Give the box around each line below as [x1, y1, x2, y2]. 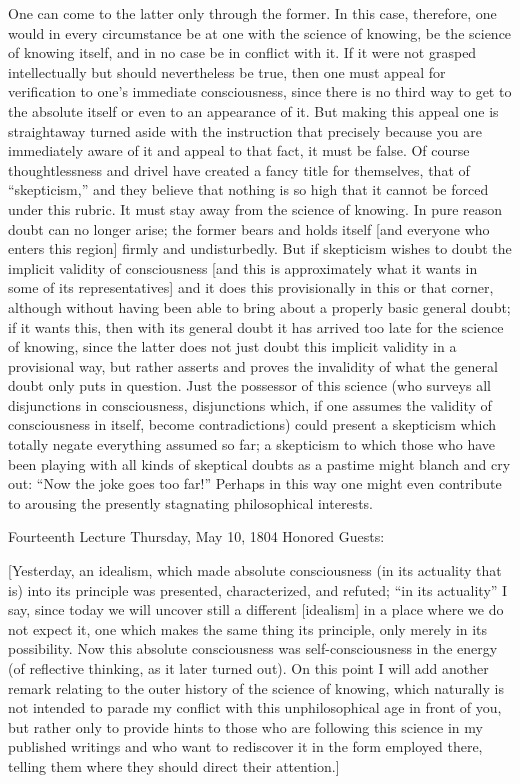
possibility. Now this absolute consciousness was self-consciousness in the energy [8, 638, 498, 659]
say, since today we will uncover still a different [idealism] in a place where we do [8, 599, 504, 620]
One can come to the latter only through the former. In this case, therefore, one [8, 3, 497, 23]
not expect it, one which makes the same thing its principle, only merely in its [8, 618, 488, 639]
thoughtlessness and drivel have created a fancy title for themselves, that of [8, 159, 470, 180]
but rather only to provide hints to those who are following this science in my [8, 716, 483, 737]
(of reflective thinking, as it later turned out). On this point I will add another [8, 658, 489, 678]
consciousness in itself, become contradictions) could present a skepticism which [8, 414, 496, 435]
